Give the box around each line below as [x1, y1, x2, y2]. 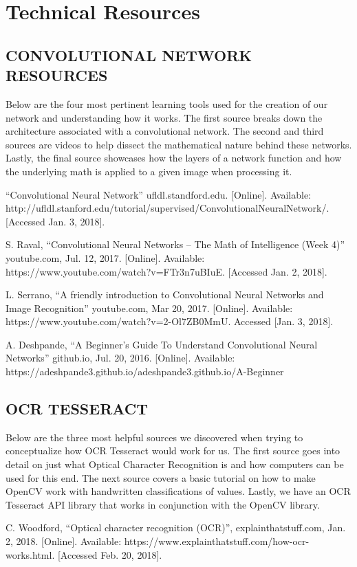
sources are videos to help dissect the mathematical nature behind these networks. [6, 137, 352, 151]
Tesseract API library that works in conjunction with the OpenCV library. [6, 497, 320, 511]
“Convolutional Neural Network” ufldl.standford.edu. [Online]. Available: [6, 187, 312, 201]
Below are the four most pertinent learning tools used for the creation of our [6, 96, 328, 111]
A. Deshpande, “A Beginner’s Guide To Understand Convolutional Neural [6, 337, 318, 351]
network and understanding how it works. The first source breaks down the [6, 110, 323, 124]
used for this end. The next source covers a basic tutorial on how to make [6, 470, 316, 485]
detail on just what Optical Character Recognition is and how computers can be [6, 457, 344, 471]
